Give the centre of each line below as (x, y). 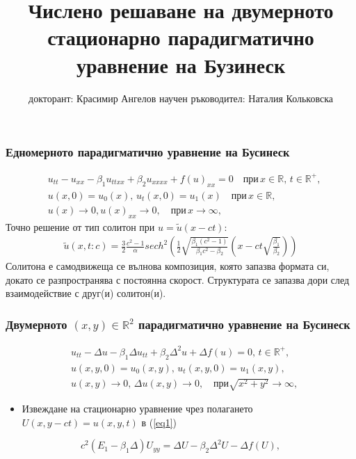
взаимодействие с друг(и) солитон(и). (86, 293)
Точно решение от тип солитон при (80, 226)
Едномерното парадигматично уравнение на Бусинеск (148, 152)
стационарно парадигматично (181, 37)
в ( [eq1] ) (159, 422)
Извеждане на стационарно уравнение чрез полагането (137, 409)
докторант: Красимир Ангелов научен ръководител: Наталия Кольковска (181, 98)
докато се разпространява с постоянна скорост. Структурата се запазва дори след (178, 279)
